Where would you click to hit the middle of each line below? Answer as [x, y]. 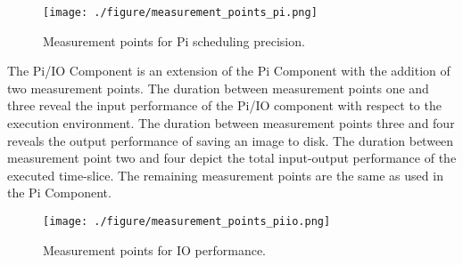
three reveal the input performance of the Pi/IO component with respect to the [224, 105]
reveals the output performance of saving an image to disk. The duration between [231, 140]
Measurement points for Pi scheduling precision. [174, 40]
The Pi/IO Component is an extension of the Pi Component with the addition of [229, 71]
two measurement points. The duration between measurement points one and [218, 88]
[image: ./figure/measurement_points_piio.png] [187, 221]
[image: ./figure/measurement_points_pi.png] [180, 12]
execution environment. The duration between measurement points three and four [231, 123]
